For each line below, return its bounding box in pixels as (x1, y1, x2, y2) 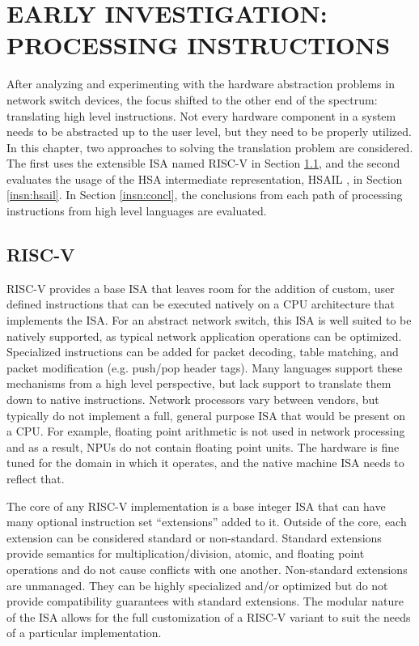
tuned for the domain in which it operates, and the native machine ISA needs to (6, 454, 404, 471)
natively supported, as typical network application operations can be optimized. (6, 327, 402, 344)
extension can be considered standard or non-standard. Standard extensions (6, 529, 382, 546)
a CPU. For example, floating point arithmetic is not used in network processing (6, 423, 405, 440)
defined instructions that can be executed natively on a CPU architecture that (6, 295, 395, 312)
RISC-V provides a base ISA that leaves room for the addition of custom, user (6, 279, 395, 296)
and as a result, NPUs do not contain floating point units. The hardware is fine (6, 438, 400, 455)
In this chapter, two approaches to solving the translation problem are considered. (6, 138, 413, 155)
